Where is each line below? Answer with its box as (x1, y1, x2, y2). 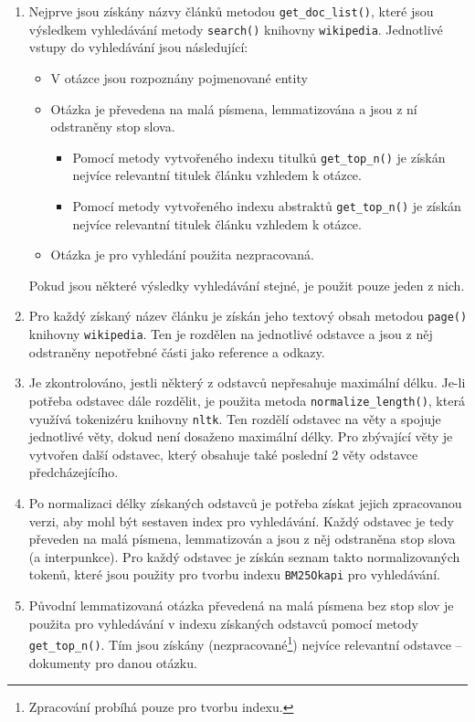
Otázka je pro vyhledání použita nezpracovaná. (50, 245, 314, 264)
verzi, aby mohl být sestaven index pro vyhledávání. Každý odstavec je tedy (28, 511, 454, 530)
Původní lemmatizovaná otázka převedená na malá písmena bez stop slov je (28, 596, 454, 614)
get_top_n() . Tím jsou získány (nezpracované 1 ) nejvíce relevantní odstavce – (28, 632, 462, 653)
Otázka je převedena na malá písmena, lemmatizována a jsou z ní (50, 99, 417, 118)
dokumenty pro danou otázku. (28, 653, 197, 672)
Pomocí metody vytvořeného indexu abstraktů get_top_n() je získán (72, 196, 461, 215)
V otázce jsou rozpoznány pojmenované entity (50, 68, 308, 87)
